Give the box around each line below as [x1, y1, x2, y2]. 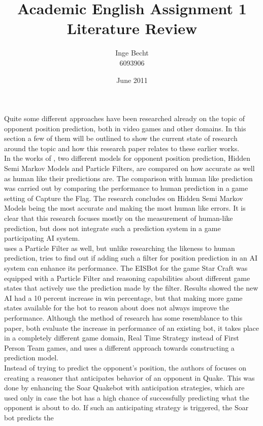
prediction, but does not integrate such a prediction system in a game [4, 222, 221, 233]
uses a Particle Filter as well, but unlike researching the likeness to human [4, 242, 235, 253]
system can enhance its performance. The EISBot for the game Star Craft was [4, 263, 248, 273]
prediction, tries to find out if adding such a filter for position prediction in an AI [4, 252, 258, 263]
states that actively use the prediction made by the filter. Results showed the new [4, 282, 258, 293]
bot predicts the [4, 412, 54, 422]
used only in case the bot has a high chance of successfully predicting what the [4, 392, 249, 403]
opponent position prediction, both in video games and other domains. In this [4, 123, 246, 133]
